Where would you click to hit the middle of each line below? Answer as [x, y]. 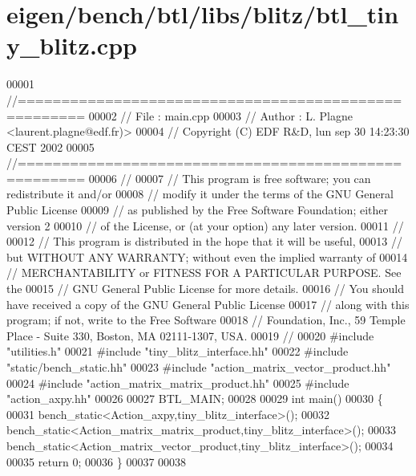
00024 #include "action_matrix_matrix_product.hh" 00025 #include [178, 382]
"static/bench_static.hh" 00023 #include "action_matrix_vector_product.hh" [199, 367]
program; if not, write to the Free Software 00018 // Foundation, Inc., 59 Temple [206, 320]
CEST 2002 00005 [50, 146]
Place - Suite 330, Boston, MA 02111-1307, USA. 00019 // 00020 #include [190, 335]
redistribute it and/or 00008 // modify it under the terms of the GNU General [200, 194]
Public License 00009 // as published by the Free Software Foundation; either [197, 210]
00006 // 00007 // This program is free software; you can [230, 178]
